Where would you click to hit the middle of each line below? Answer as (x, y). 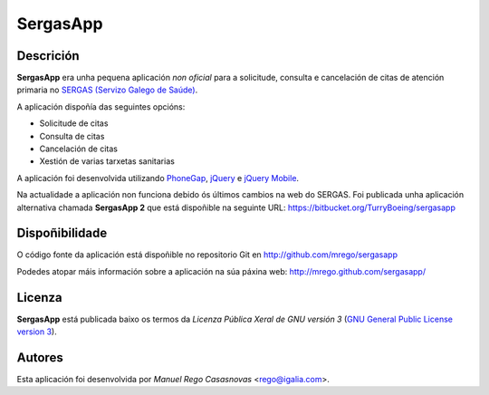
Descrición (48, 56)
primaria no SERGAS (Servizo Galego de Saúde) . (107, 90)
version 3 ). (37, 332)
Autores (40, 357)
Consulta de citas (72, 136)
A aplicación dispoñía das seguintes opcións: (101, 106)
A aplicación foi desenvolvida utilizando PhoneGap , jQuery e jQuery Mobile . (158, 178)
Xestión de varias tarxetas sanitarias (107, 161)
